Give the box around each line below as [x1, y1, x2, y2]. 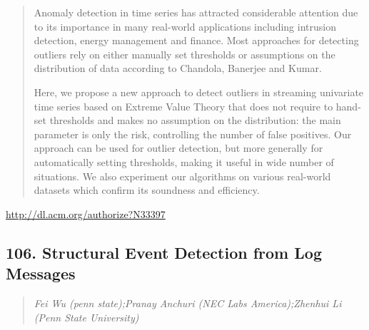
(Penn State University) [34, 309, 139, 324]
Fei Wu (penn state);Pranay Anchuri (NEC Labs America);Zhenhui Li [34, 295, 342, 310]
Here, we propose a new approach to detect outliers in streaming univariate [34, 84, 364, 99]
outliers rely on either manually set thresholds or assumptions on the [34, 46, 335, 61]
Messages [6, 262, 76, 284]
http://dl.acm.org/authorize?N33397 [6, 206, 166, 221]
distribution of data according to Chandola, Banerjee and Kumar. [34, 61, 322, 76]
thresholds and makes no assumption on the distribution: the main [49, 113, 341, 128]
